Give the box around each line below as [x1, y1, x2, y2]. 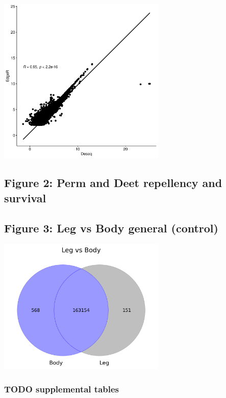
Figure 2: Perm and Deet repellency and [4, 175, 222, 191]
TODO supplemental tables [4, 382, 119, 395]
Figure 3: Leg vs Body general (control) [4, 220, 218, 235]
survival [4, 190, 46, 205]
